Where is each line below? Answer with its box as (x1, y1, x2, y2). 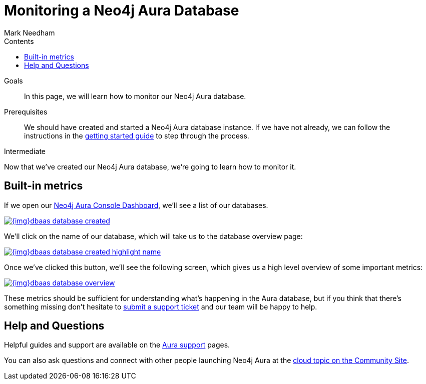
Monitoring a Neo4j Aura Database (4, 2, 239, 19)
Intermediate (4, 146, 46, 155)
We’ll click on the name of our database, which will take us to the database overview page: (4, 231, 303, 240)
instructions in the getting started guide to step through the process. (24, 131, 249, 140)
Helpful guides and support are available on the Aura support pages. (4, 340, 230, 349)
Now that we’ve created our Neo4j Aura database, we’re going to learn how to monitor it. (4, 162, 296, 171)
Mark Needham (4, 28, 55, 37)
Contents (4, 36, 34, 45)
